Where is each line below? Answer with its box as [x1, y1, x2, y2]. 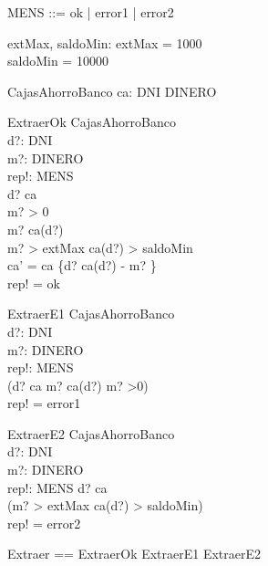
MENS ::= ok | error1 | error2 [7, 3, 174, 21]
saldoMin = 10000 [7, 51, 108, 70]
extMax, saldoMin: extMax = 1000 [7, 33, 202, 52]
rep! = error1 [7, 393, 81, 413]
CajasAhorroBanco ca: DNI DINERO [7, 81, 217, 100]
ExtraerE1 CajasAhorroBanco [7, 304, 175, 323]
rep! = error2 [7, 513, 81, 532]
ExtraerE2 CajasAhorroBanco [7, 424, 175, 443]
